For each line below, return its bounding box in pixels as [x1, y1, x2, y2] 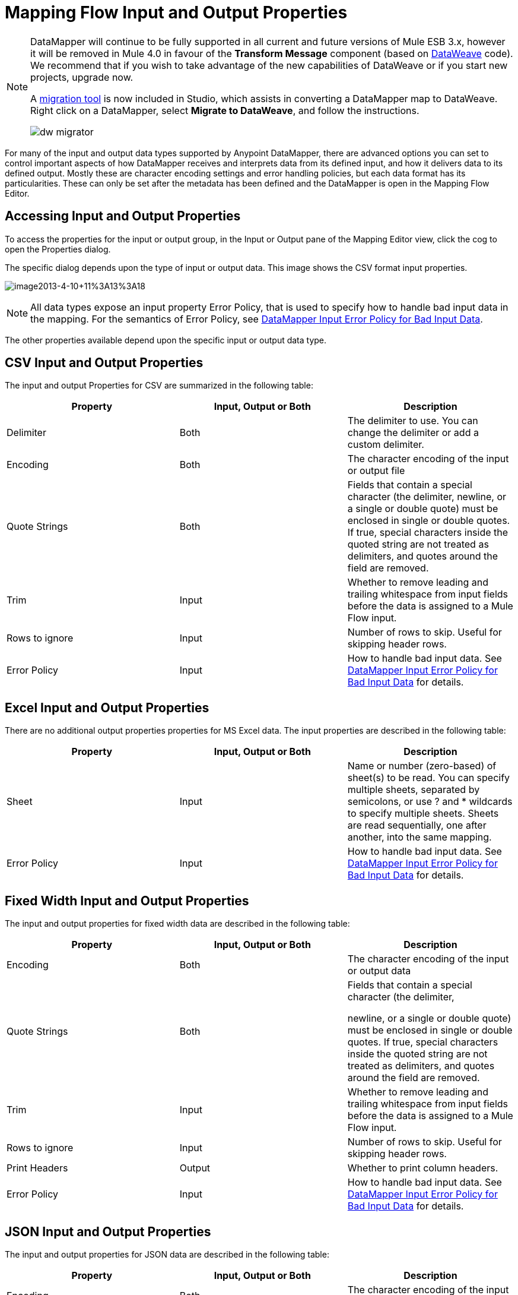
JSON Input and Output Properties [5, 1224, 211, 1239]
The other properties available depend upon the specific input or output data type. [5, 334, 327, 345]
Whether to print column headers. [347, 1162, 498, 1174]
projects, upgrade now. [30, 71, 134, 83]
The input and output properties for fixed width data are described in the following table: [5, 918, 350, 929]
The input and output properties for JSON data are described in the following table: [5, 1249, 329, 1259]
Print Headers [7, 1162, 68, 1174]
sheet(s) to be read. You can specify [347, 772, 510, 784]
